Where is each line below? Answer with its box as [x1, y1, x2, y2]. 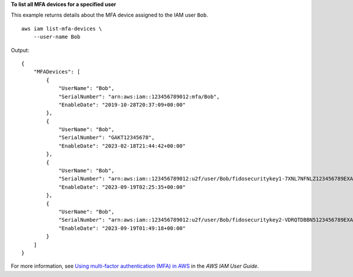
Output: [11, 46, 29, 54]
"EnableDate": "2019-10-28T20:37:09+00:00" [58, 101, 186, 108]
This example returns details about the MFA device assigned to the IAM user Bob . [11, 12, 208, 19]
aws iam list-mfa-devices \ [21, 25, 102, 32]
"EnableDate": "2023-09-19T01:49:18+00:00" [58, 225, 186, 232]
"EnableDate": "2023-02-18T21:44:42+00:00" [58, 142, 186, 149]
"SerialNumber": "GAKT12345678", [58, 134, 155, 141]
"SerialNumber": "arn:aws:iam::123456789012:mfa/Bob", [58, 93, 220, 100]
